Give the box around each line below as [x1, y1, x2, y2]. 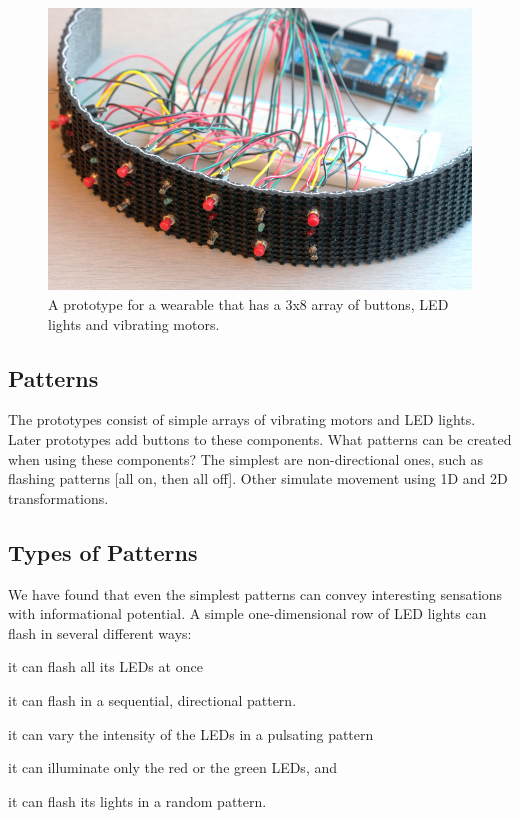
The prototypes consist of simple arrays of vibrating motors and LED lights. [8, 409, 476, 430]
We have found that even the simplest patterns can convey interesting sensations [8, 583, 503, 604]
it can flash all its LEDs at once [8, 656, 203, 677]
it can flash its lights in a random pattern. [8, 790, 267, 811]
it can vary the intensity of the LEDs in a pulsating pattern [8, 723, 374, 744]
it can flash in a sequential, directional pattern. [8, 690, 297, 711]
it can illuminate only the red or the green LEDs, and [8, 757, 338, 778]
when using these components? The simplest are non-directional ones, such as [8, 448, 484, 469]
